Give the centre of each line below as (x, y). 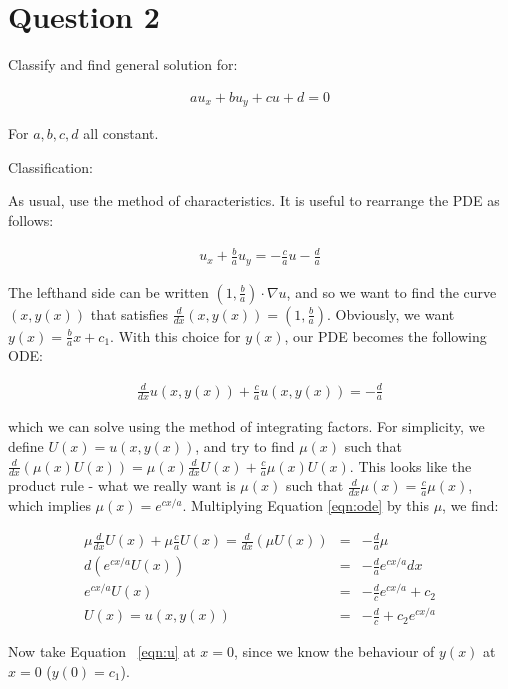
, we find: (470, 505)
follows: (31, 219)
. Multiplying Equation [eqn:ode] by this (305, 505)
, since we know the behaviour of (334, 651)
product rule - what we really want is (122, 485)
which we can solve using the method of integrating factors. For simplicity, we (246, 426)
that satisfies (129, 313)
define (26, 445)
